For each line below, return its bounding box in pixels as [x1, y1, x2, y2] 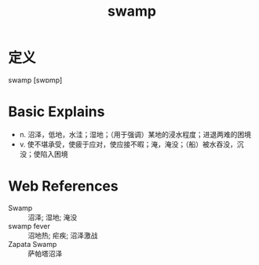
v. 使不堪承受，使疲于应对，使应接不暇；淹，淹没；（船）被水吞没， [19, 140, 238, 149]
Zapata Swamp [8, 239, 57, 249]
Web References [8, 177, 119, 195]
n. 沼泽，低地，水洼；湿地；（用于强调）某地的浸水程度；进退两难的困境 [19, 129, 252, 139]
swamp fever [8, 221, 51, 231]
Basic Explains [8, 103, 105, 121]
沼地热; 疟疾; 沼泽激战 [27, 231, 98, 240]
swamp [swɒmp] [8, 75, 63, 85]
